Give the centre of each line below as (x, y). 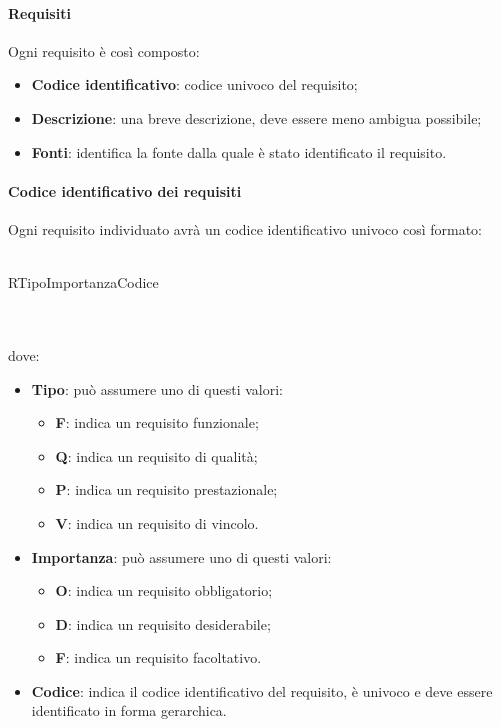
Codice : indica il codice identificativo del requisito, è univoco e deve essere (262, 690)
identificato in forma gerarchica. (129, 710)
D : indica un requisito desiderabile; (163, 623)
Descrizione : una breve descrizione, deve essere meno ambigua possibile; (256, 117)
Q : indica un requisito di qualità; (156, 455)
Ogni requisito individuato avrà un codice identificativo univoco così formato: (245, 228)
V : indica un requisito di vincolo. (157, 522)
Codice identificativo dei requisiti (125, 190)
